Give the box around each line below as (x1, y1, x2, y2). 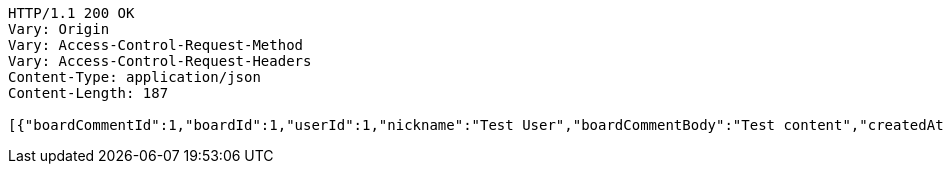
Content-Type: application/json (8, 69, 261, 85)
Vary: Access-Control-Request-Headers (8, 53, 312, 69)
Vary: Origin (8, 21, 110, 37)
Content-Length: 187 (8, 85, 169, 101)
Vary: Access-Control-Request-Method (8, 37, 304, 53)
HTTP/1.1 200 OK (8, 5, 135, 21)
